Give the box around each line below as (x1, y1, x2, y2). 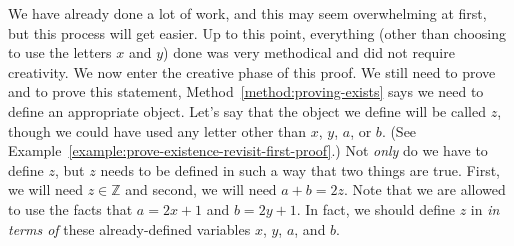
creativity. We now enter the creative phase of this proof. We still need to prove (8, 61, 496, 82)
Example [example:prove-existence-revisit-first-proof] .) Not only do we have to (8, 140, 488, 161)
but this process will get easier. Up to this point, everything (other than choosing (8, 22, 507, 43)
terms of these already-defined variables (8, 218, 251, 239)
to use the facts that (8, 198, 133, 219)
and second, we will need (125, 179, 277, 200)
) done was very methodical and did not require (163, 42, 455, 63)
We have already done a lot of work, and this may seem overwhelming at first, (8, 3, 487, 23)
